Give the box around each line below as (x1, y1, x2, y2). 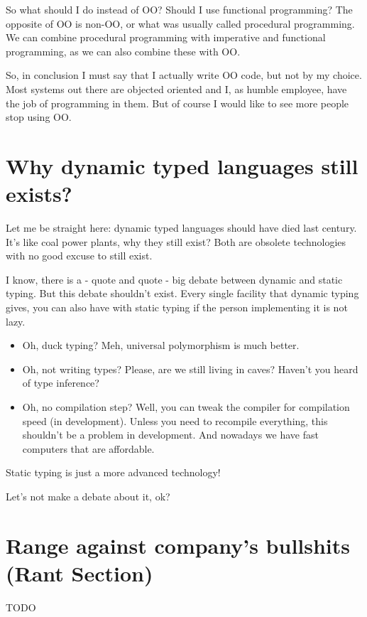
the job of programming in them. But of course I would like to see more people (6, 95, 349, 110)
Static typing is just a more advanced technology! (6, 465, 221, 480)
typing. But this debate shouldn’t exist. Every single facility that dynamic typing (6, 286, 359, 301)
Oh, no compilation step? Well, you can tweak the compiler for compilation (22, 399, 350, 414)
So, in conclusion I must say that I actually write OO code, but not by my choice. (6, 68, 362, 82)
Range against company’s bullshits (6, 530, 351, 559)
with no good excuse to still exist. (6, 248, 153, 263)
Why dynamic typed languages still (6, 151, 358, 180)
